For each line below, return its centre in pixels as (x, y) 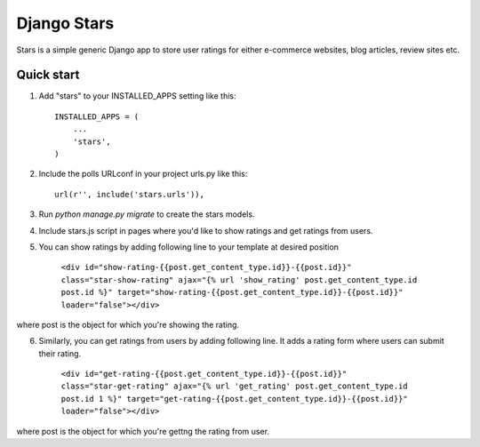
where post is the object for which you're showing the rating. (128, 324)
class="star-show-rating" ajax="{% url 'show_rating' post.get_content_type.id (239, 279)
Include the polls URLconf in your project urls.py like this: (143, 174)
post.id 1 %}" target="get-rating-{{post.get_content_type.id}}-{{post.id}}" (234, 399)
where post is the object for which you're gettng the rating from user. (143, 431)
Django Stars (65, 23)
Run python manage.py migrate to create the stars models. (147, 214)
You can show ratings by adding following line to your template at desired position (189, 247)
